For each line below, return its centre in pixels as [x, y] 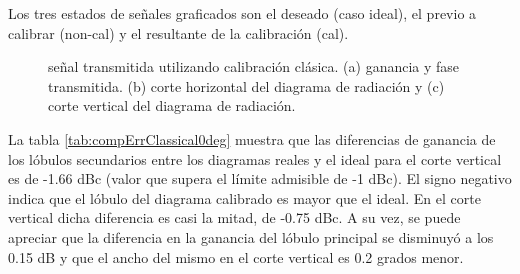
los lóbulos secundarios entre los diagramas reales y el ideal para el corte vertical [255, 158]
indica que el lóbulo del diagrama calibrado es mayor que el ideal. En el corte [244, 197]
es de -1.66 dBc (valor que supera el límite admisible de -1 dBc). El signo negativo [260, 178]
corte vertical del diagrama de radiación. [172, 105]
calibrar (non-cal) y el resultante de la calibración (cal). [178, 32]
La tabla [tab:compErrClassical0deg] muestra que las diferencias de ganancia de [252, 138]
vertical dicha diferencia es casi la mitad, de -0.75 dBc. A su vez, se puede [234, 217]
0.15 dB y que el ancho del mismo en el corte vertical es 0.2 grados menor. [236, 256]
